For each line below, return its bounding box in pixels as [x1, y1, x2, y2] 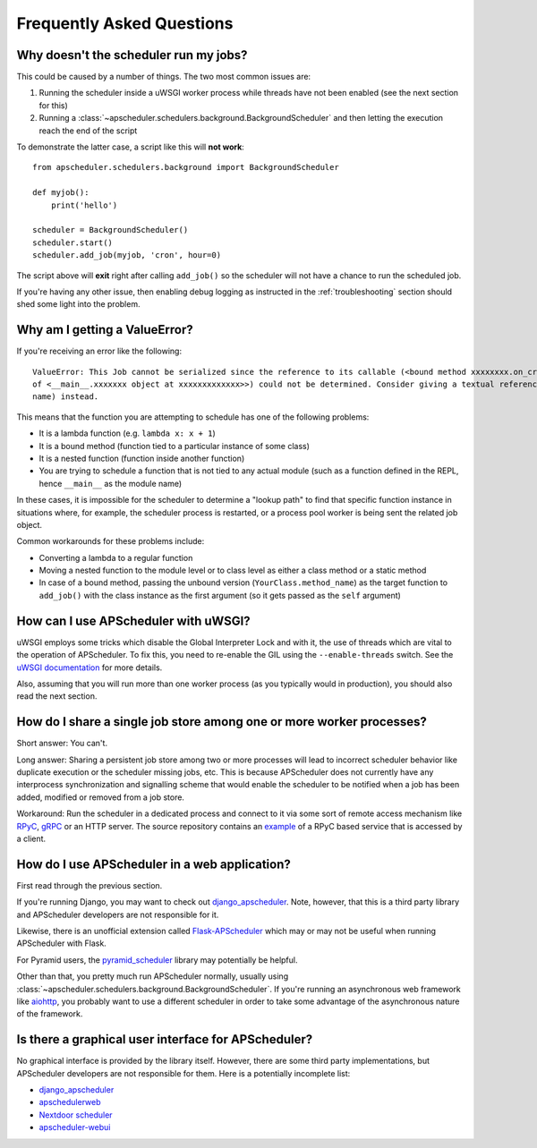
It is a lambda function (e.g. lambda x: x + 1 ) [38, 428, 217, 438]
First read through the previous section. [16, 880, 163, 890]
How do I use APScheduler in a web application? [16, 856, 291, 872]
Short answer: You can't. [16, 738, 107, 749]
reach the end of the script [38, 125, 138, 136]
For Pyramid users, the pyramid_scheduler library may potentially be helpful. [16, 954, 298, 965]
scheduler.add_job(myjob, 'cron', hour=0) [32, 251, 222, 260]
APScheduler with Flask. [16, 938, 107, 948]
